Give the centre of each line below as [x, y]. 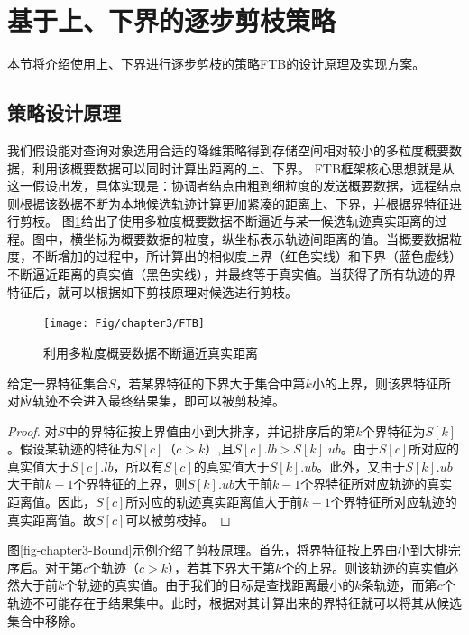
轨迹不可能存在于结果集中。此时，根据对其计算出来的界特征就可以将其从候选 [234, 603]
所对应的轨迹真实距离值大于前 [214, 502]
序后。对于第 [45, 567]
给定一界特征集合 [58, 383]
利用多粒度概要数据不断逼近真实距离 [151, 352]
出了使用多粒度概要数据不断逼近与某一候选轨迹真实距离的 [264, 221]
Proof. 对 [32, 430]
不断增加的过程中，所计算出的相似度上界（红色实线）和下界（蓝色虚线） [247, 256]
